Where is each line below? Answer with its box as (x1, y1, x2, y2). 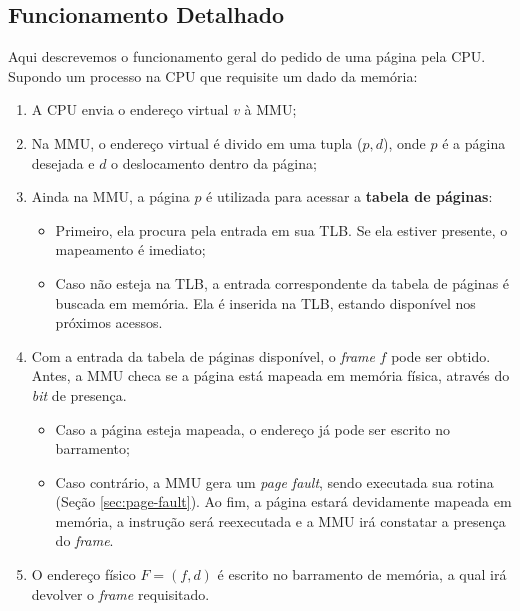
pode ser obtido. (391, 345, 491, 366)
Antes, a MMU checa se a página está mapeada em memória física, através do (31, 365, 510, 386)
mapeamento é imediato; (55, 239, 206, 260)
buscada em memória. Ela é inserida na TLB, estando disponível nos (55, 292, 476, 313)
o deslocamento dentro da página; (111, 152, 317, 173)
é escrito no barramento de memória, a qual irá (217, 564, 507, 585)
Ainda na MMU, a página (31, 186, 190, 207)
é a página (442, 132, 506, 153)
